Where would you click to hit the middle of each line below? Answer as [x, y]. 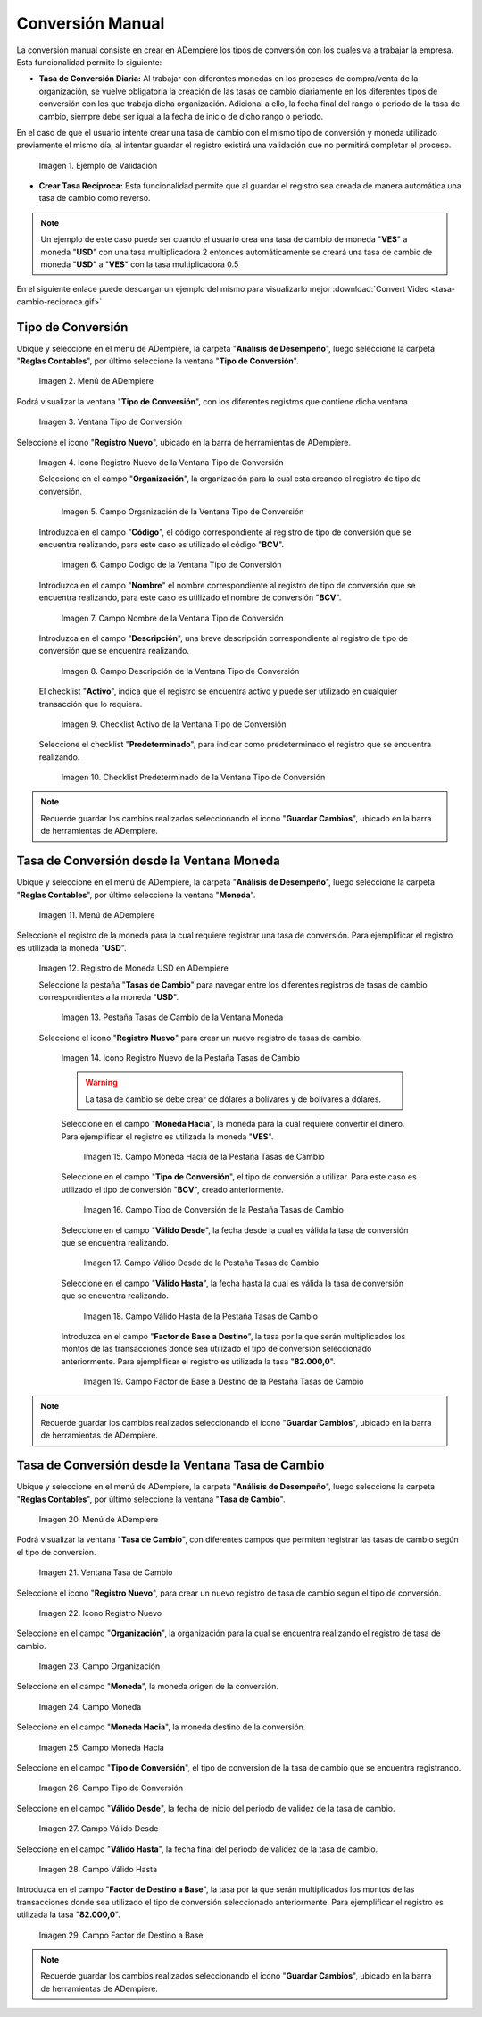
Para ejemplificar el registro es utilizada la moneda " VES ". [167, 1136]
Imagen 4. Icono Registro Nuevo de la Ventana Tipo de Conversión [162, 463]
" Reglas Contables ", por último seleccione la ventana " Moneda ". [136, 895]
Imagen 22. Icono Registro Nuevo [100, 1613]
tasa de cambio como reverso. [95, 198]
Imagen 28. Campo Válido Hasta [98, 1869]
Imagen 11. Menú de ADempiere [97, 914]
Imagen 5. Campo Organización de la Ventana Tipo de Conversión [183, 512]
